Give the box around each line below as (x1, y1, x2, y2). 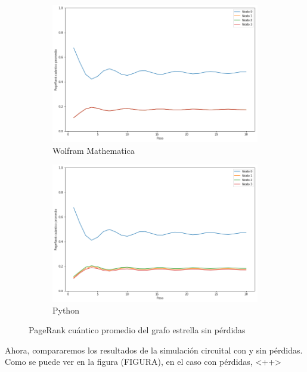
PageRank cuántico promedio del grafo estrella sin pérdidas (29, 324, 246, 336)
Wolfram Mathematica (52, 144, 135, 156)
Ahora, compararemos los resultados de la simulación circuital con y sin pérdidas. (5, 343, 303, 356)
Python (52, 303, 79, 316)
